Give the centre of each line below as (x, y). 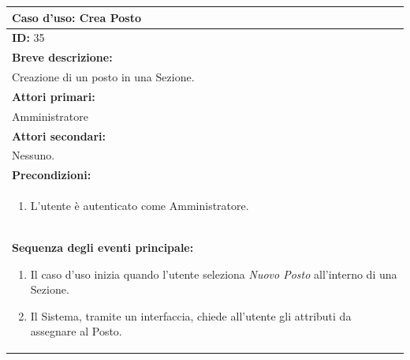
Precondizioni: (52, 175)
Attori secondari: (59, 135)
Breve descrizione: (62, 57)
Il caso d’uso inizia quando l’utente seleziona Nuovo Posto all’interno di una (214, 274)
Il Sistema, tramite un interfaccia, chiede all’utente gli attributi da (191, 315)
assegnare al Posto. (76, 331)
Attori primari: (54, 96)
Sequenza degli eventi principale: (103, 247)
